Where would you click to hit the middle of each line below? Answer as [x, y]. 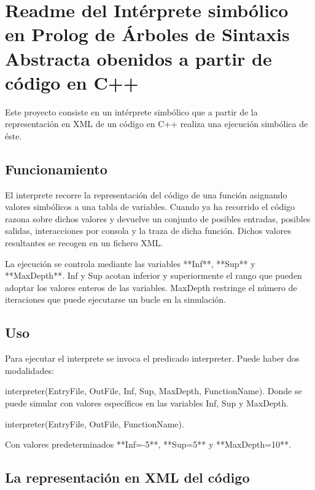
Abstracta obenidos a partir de [138, 58]
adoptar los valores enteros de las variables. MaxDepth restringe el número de [151, 287]
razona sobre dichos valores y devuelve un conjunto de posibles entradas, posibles [158, 218]
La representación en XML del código [127, 477]
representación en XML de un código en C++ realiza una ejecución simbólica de [157, 124]
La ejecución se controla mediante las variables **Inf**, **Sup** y [130, 263]
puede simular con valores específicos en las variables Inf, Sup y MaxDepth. [147, 403]
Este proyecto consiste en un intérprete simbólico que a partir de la [131, 111]
